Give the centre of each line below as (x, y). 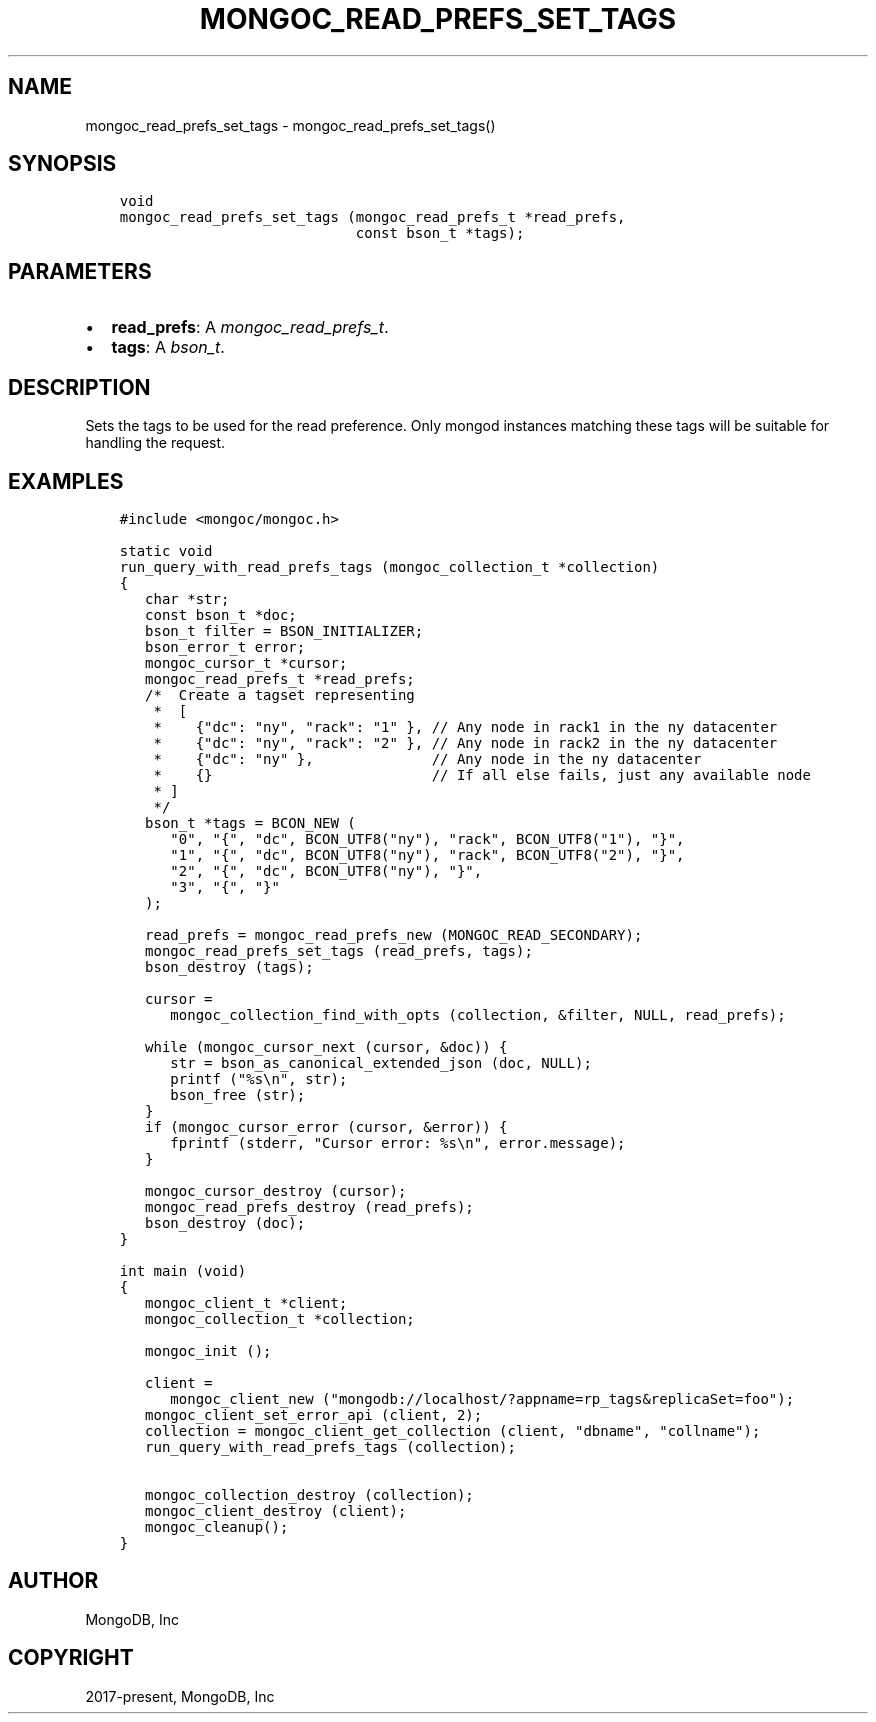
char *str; (187, 598)
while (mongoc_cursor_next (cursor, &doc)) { (326, 1046)
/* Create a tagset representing (280, 694)
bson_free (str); (238, 1094)
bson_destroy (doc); (225, 1222)
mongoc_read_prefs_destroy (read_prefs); (309, 1206)
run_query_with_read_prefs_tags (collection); (330, 1446)
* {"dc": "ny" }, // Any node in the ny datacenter (427, 758)
